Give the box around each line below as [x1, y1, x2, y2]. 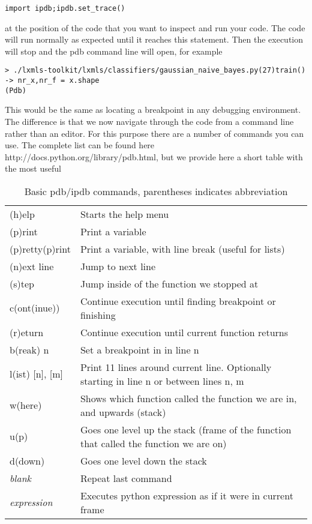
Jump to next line [80, 259, 156, 273]
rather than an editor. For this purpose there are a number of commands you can [5, 127, 304, 139]
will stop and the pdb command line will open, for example [5, 44, 223, 57]
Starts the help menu [80, 206, 169, 221]
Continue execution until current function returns [80, 325, 289, 339]
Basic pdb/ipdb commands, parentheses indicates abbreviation [24, 184, 288, 198]
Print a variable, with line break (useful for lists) [80, 241, 285, 256]
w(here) [10, 398, 42, 412]
